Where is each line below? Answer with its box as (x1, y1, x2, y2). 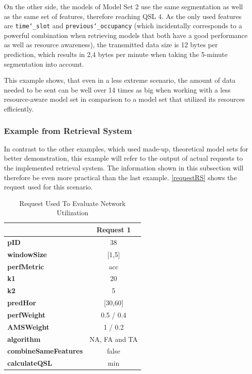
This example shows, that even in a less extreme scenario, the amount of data (4, 75, 236, 85)
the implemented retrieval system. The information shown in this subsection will (4, 163, 244, 172)
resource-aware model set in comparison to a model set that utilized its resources (4, 94, 245, 104)
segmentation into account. (4, 58, 84, 69)
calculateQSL (7, 358, 53, 368)
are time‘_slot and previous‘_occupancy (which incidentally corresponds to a (4, 20, 242, 31)
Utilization (56, 207, 89, 218)
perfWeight (7, 309, 46, 319)
